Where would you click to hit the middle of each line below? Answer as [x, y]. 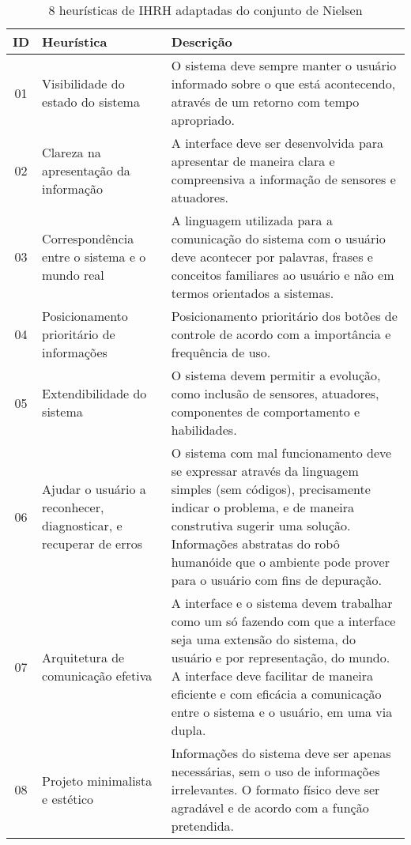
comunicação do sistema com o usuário [278, 238]
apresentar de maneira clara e [253, 161]
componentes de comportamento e [266, 411]
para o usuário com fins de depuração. [276, 580]
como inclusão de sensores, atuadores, [275, 393]
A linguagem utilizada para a [252, 220]
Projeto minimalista [97, 780]
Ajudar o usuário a [94, 489]
